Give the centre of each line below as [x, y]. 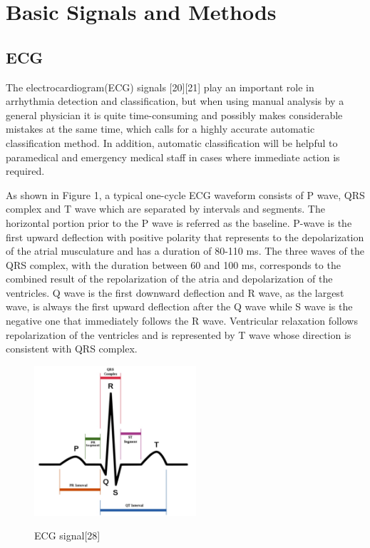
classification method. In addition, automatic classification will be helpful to [172, 142]
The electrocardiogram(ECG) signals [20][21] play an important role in [160, 87]
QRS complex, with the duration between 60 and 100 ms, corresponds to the [173, 264]
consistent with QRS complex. [72, 349]
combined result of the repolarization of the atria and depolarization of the [169, 279]
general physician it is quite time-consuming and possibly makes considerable [174, 115]
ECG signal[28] [67, 536]
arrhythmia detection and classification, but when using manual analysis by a [175, 101]
